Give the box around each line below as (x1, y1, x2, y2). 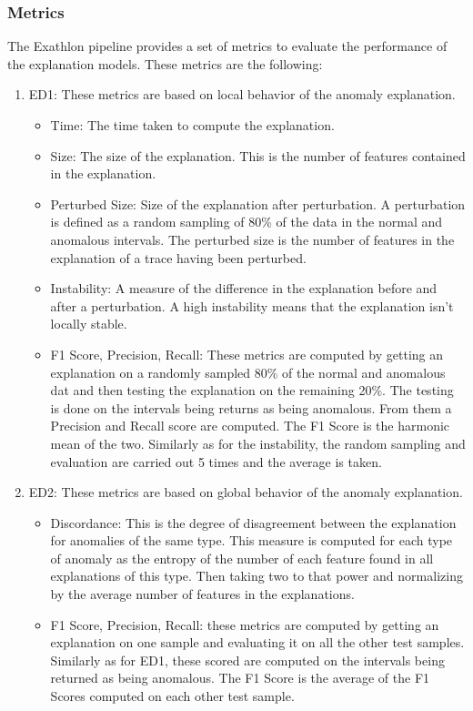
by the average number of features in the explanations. (50, 584, 355, 604)
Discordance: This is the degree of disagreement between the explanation (50, 513, 457, 532)
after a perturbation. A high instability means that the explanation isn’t (50, 296, 454, 315)
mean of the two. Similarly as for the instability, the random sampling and (50, 433, 466, 452)
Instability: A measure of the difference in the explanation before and (50, 279, 438, 298)
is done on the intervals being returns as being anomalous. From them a (50, 398, 452, 417)
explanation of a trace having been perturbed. (50, 248, 307, 267)
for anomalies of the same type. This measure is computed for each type (50, 531, 453, 550)
